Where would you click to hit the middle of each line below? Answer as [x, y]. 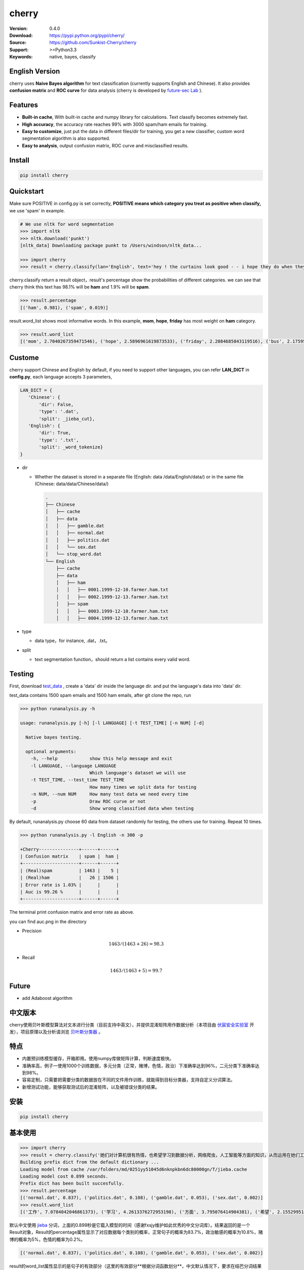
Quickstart [27, 191]
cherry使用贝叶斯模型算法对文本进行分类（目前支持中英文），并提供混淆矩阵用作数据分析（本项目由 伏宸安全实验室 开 [132, 1025]
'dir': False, [56, 404]
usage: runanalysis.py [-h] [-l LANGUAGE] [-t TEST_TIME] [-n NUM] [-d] [112, 723]
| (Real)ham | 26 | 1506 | [69, 878]
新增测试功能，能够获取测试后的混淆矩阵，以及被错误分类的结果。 [91, 1087]
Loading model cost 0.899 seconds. [64, 1176]
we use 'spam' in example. [37, 210]
